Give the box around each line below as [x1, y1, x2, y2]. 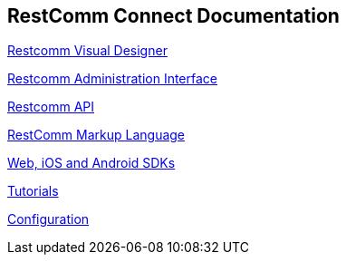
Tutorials [7, 183, 59, 199]
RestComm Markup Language [7, 127, 186, 143]
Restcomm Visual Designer [7, 43, 168, 59]
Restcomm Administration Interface [7, 71, 217, 87]
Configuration [7, 211, 90, 228]
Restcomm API [7, 99, 95, 115]
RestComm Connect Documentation [7, 5, 340, 27]
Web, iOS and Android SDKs [7, 155, 176, 171]
